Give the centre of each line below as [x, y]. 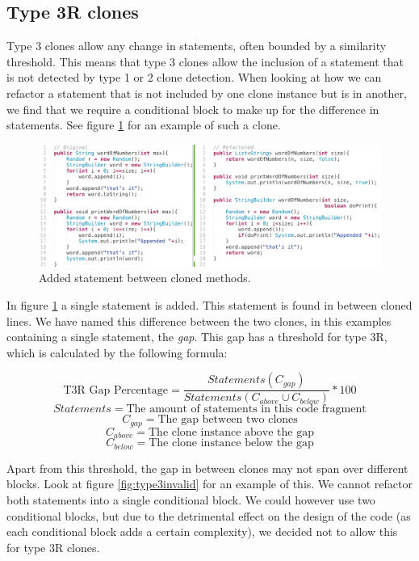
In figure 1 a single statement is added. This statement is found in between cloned [209, 305]
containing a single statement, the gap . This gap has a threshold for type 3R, [197, 337]
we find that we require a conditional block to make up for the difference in [193, 109]
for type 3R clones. [53, 547]
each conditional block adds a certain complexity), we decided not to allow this [202, 531]
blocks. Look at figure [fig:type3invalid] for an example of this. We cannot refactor [210, 484]
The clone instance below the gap [231, 443]
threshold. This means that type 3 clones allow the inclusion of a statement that [205, 61]
